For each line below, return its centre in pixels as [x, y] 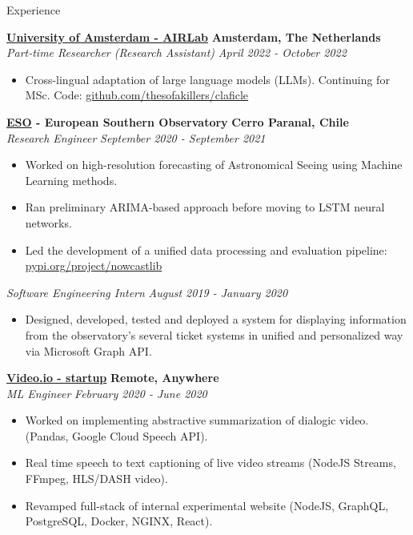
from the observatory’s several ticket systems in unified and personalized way [214, 334]
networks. [48, 222]
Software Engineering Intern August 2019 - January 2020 [147, 292]
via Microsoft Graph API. [88, 350]
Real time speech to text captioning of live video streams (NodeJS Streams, [211, 463]
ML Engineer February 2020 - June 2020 [107, 393]
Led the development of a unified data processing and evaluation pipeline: [206, 249]
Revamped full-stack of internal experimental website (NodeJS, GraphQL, [207, 505]
